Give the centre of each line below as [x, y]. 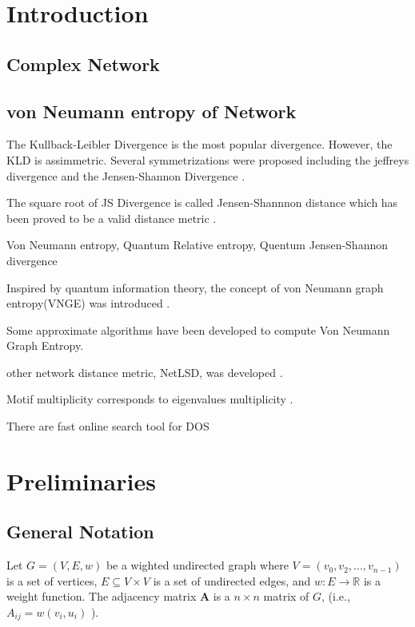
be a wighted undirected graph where [197, 565]
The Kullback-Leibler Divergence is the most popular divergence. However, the [200, 144]
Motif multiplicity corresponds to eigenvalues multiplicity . [150, 399]
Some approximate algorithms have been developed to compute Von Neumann [198, 329]
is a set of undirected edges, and [232, 580]
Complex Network [83, 63]
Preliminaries [81, 480]
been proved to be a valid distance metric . [112, 218]
